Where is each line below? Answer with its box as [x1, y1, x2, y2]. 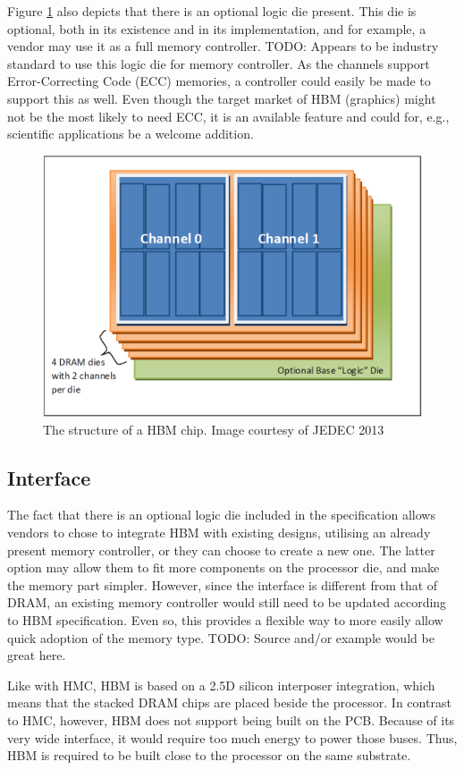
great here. [7, 646, 66, 664]
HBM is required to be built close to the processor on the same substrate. [7, 746, 411, 765]
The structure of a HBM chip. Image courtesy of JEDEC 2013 [43, 419, 384, 438]
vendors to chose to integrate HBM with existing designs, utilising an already [7, 523, 431, 542]
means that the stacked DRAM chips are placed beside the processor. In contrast [7, 693, 451, 712]
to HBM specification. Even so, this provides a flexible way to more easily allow [7, 611, 443, 630]
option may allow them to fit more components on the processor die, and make [7, 558, 440, 577]
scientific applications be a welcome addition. [7, 124, 254, 143]
